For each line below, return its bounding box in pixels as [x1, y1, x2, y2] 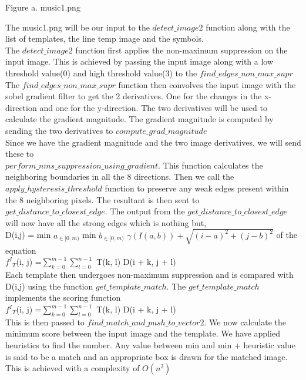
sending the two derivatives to [5, 124, 113, 136]
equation [5, 244, 36, 256]
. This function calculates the [158, 159, 263, 171]
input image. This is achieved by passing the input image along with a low [5, 55, 274, 68]
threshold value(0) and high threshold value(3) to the [5, 66, 197, 79]
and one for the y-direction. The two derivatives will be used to [39, 101, 267, 113]
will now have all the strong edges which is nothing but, [5, 216, 207, 228]
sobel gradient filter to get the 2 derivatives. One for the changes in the [5, 90, 262, 102]
